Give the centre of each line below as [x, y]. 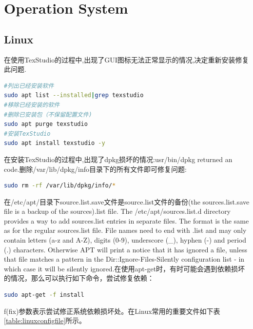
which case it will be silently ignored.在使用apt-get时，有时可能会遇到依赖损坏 [125, 268]
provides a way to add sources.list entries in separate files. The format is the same [126, 220]
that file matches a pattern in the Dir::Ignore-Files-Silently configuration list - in [124, 259]
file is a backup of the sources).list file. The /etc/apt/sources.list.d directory [117, 211]
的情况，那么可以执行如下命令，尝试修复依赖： [79, 278]
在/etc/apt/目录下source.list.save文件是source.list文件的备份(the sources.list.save [127, 201]
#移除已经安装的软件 [32, 105]
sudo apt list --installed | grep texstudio [74, 95]
